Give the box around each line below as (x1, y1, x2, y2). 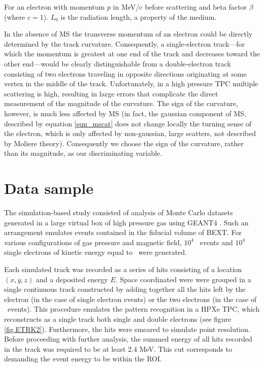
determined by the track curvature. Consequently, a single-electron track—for (4, 38, 245, 49)
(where (4, 11, 25, 22)
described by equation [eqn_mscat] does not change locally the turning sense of (4, 118, 251, 128)
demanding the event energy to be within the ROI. (4, 353, 162, 364)
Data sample (4, 178, 94, 198)
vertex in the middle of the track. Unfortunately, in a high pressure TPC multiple (4, 78, 258, 89)
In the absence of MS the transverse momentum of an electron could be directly (4, 28, 253, 39)
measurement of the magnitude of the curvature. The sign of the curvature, (4, 98, 238, 109)
